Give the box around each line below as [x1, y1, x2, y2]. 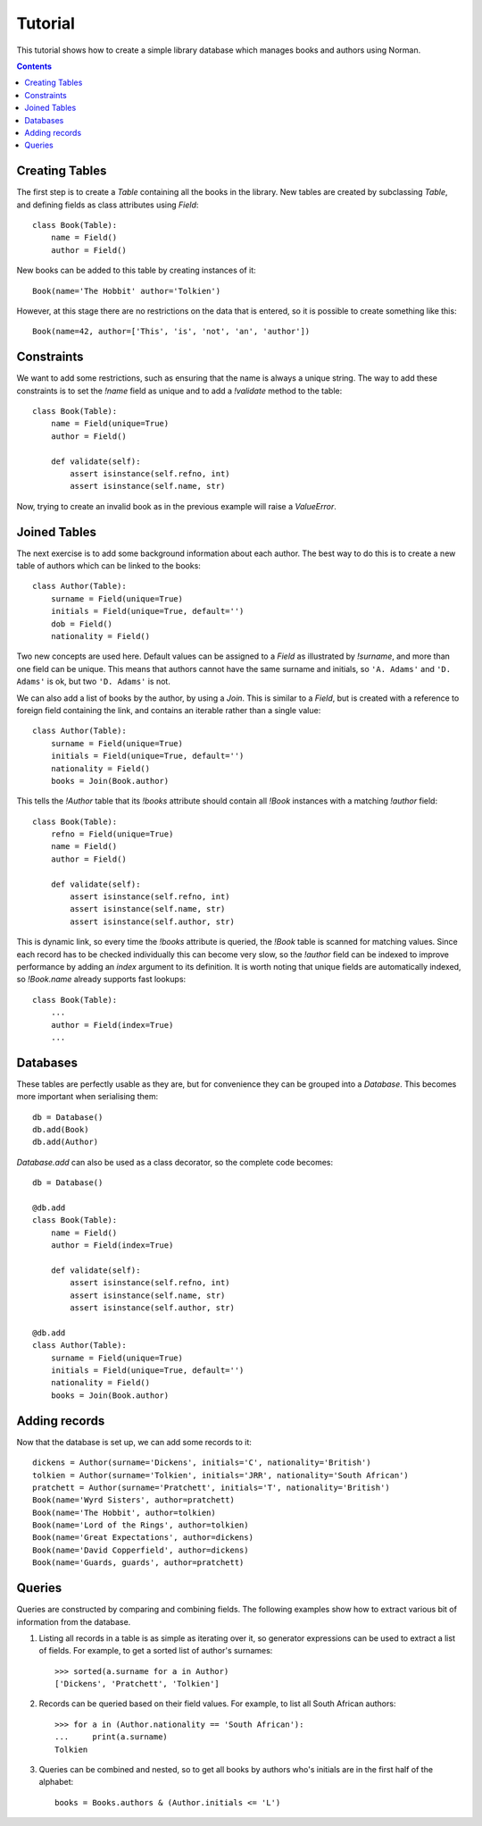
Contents [16, 61, 53, 72]
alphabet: [38, 1777, 74, 1788]
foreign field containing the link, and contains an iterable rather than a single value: [16, 704, 321, 715]
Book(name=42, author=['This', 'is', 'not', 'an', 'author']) [32, 326, 311, 337]
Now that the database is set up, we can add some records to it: [16, 1436, 252, 1447]
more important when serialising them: [16, 1091, 159, 1102]
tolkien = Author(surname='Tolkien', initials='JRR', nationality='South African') [32, 1470, 410, 1480]
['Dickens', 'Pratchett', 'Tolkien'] [54, 1679, 220, 1689]
